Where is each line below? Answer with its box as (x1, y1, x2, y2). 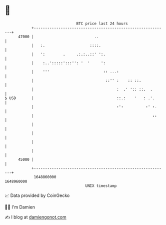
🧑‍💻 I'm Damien (4, 204, 35, 210)
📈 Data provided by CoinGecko (4, 192, 70, 198)
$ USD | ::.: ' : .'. (4, 95, 155, 101)
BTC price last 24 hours (76, 21, 128, 26)
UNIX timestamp (85, 183, 117, 188)
